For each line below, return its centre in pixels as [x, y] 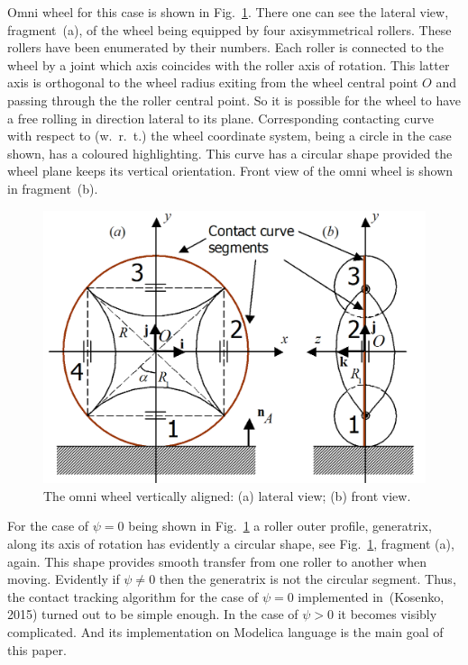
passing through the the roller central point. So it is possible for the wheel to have [234, 100]
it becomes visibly [387, 614]
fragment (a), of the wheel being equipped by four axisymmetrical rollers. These [229, 29]
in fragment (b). [53, 188]
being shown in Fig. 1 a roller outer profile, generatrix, [280, 526]
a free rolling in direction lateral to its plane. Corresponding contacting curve [220, 118]
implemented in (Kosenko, [371, 596]
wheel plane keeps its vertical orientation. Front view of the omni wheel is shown [230, 171]
